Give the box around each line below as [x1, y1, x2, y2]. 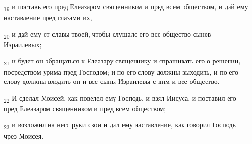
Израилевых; [4, 39, 42, 49]
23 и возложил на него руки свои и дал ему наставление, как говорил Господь [4, 120, 236, 131]
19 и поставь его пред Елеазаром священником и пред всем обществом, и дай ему [4, 1, 248, 13]
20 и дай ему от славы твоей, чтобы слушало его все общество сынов [4, 28, 211, 40]
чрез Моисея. [4, 130, 44, 141]
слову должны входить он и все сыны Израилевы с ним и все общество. [4, 76, 220, 86]
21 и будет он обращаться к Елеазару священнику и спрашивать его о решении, [4, 56, 241, 67]
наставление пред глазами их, [4, 12, 92, 22]
